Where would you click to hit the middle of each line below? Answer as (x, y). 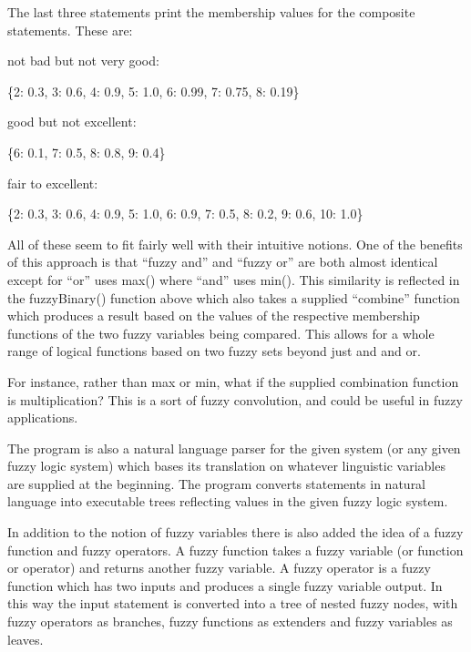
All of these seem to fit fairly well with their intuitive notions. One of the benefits (235, 244)
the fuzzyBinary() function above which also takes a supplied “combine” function (234, 297)
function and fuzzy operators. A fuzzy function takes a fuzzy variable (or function (235, 550)
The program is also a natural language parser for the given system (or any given (234, 448)
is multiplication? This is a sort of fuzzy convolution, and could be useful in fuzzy (235, 399)
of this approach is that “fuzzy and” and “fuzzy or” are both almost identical (223, 262)
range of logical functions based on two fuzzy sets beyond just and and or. (214, 351)
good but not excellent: (72, 122)
